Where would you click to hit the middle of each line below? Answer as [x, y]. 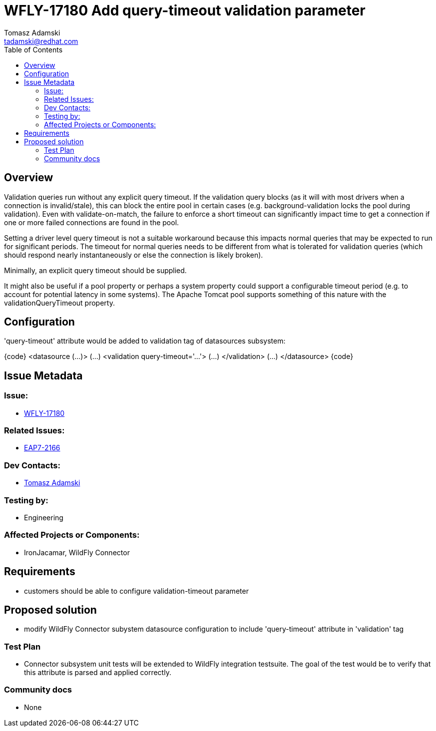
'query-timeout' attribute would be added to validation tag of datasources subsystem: [145, 341]
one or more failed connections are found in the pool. [92, 222]
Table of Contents [33, 49]
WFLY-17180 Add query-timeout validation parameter [185, 10]
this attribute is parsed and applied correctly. [98, 673]
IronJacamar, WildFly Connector [77, 552]
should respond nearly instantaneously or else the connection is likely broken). [134, 255]
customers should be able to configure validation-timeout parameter [136, 591]
